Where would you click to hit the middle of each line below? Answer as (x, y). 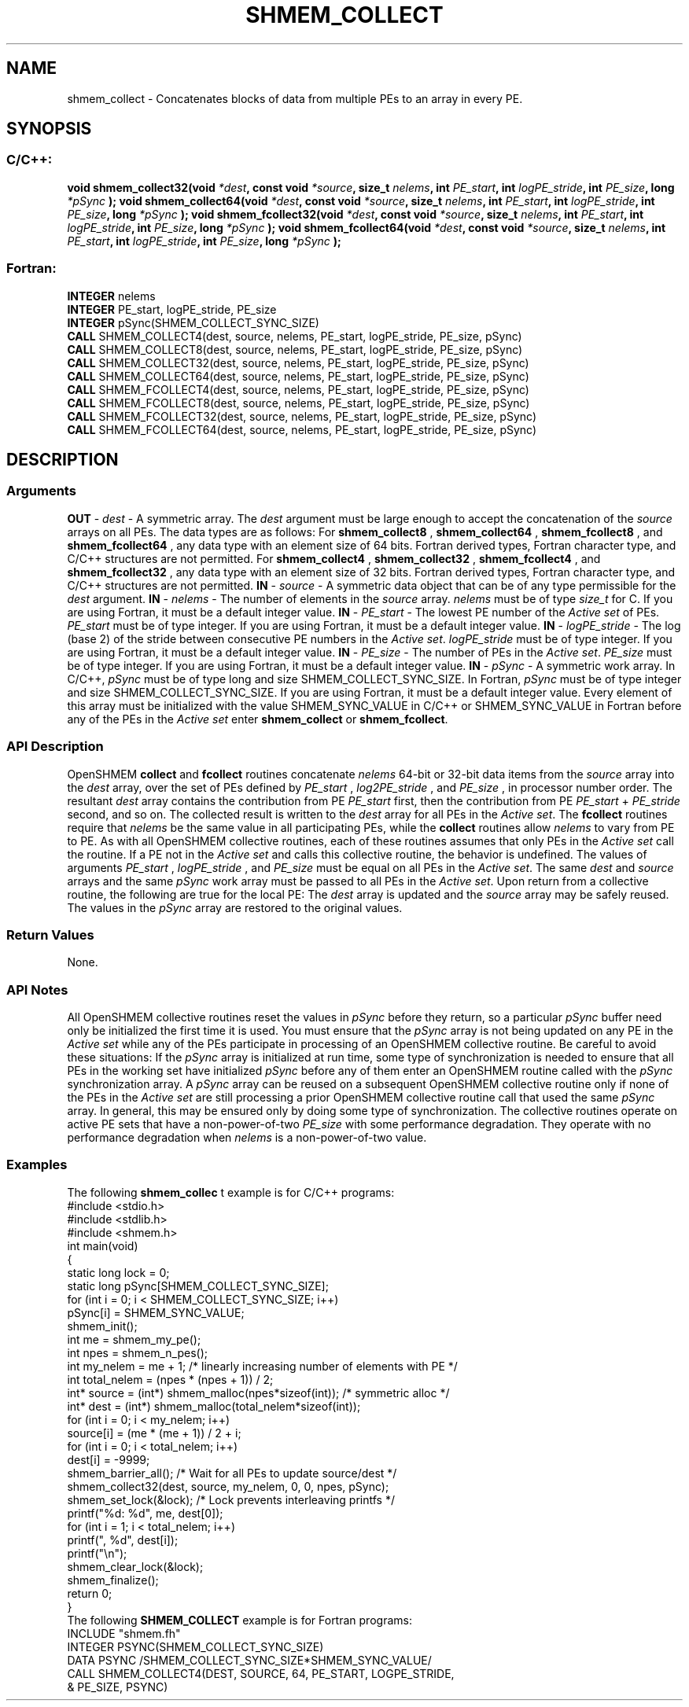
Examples (37, 1165)
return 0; (90, 1593)
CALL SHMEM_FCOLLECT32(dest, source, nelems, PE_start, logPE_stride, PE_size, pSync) (302, 416)
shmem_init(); (102, 1326)
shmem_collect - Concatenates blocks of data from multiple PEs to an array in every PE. (295, 98)
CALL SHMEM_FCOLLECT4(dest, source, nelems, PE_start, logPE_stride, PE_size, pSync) (298, 389)
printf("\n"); (97, 1553)
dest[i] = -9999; (109, 1459)
